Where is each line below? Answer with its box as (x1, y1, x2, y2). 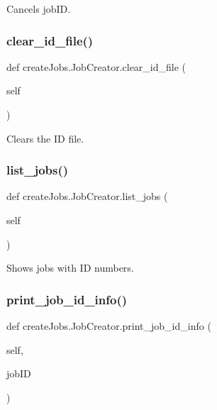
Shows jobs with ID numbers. (6, 260, 134, 275)
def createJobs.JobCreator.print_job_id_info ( (6, 318, 211, 333)
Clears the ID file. (6, 131, 84, 145)
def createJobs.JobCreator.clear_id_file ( (6, 59, 187, 74)
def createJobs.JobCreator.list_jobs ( (6, 189, 168, 204)
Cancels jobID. (6, 1, 71, 16)
